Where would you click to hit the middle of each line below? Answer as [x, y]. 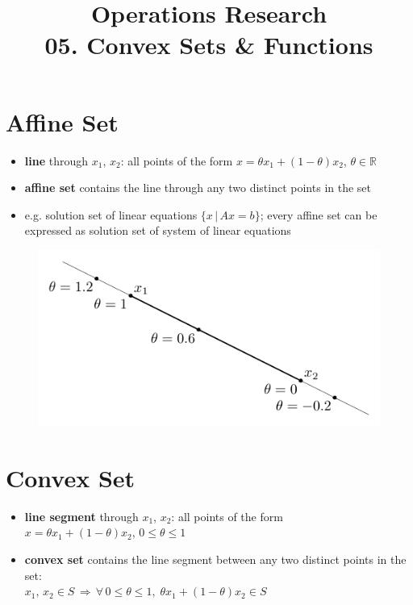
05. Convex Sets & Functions [209, 45]
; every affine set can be [319, 214]
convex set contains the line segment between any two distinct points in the [215, 559]
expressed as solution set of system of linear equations [158, 230]
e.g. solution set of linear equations [111, 214]
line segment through [81, 516]
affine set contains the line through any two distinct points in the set [198, 188]
